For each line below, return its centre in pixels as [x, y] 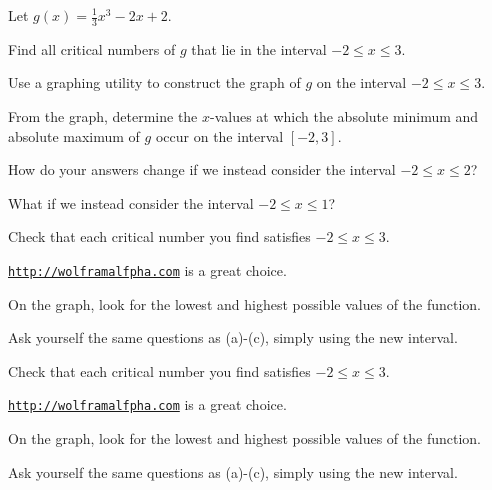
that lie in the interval [259, 48]
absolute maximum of [74, 135]
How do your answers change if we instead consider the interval [202, 169]
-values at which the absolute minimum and [344, 116]
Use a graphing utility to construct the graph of [154, 82]
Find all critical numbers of [92, 48]
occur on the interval [219, 135]
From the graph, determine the [103, 116]
